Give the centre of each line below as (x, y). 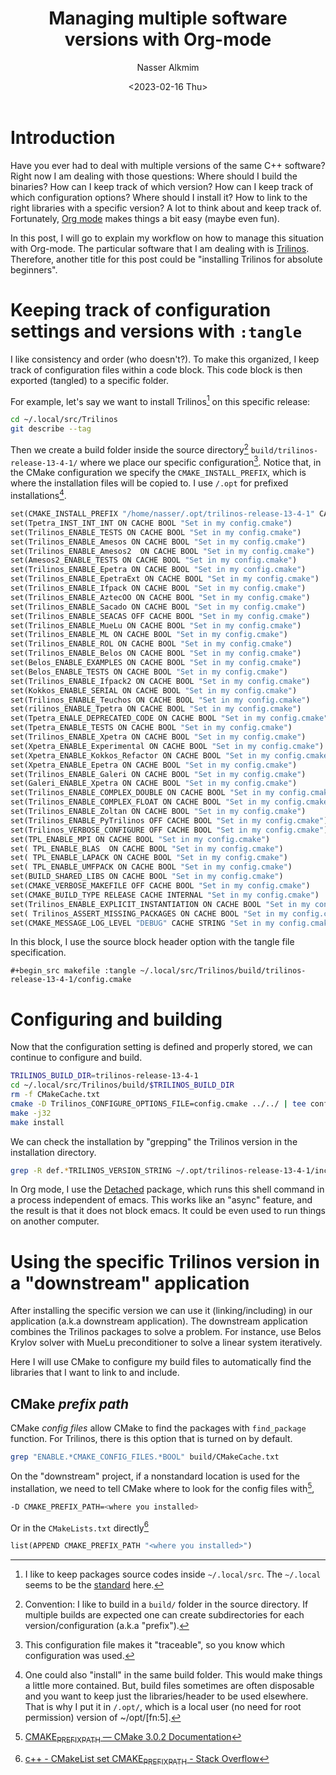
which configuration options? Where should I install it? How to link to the (159, 197)
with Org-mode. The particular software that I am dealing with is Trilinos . (160, 248)
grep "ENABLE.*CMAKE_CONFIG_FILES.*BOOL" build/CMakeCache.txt (145, 1457)
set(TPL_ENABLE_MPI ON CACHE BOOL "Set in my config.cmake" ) (140, 839)
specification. (38, 953)
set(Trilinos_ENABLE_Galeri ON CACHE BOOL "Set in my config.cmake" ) (158, 774)
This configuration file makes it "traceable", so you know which (155, 1645)
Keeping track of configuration (141, 309)
